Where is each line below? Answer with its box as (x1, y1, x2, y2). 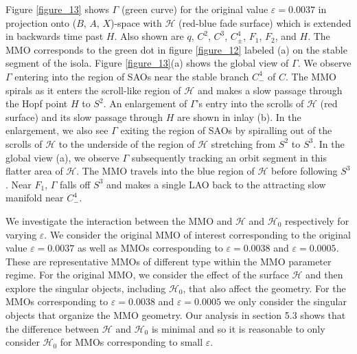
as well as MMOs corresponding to (77, 241, 223, 255)
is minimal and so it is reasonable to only (151, 321, 325, 335)
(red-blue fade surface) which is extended (178, 15, 352, 30)
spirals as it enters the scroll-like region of (5, 82, 181, 97)
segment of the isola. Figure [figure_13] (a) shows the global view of (5, 56, 289, 70)
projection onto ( (5, 15, 77, 30)
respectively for (285, 213, 349, 228)
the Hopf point (5, 96, 68, 111)
